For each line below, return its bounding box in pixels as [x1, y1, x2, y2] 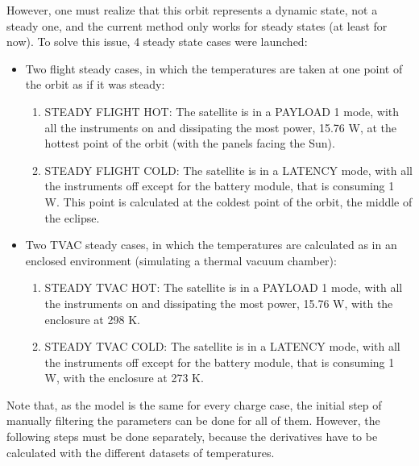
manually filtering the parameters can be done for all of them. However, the [6, 412, 380, 429]
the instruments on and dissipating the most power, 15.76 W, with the [44, 294, 393, 311]
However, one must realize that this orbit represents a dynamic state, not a [6, 2, 378, 18]
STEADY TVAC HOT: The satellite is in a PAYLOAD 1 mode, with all [44, 279, 403, 296]
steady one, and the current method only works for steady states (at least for [6, 17, 388, 34]
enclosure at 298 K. [44, 310, 140, 327]
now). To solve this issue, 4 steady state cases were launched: [6, 33, 308, 50]
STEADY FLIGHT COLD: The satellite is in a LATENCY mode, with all [44, 161, 413, 178]
